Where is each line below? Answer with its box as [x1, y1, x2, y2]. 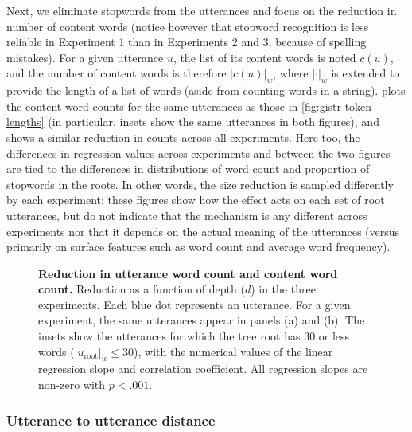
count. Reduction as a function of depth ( [38, 281, 245, 297]
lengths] [6, 113, 45, 130]
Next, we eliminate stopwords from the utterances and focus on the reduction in [6, 2, 397, 18]
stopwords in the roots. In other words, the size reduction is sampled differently [6, 175, 394, 192]
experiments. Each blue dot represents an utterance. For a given [38, 296, 351, 312]
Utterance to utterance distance [6, 410, 216, 430]
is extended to [331, 65, 400, 81]
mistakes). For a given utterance [6, 49, 164, 65]
